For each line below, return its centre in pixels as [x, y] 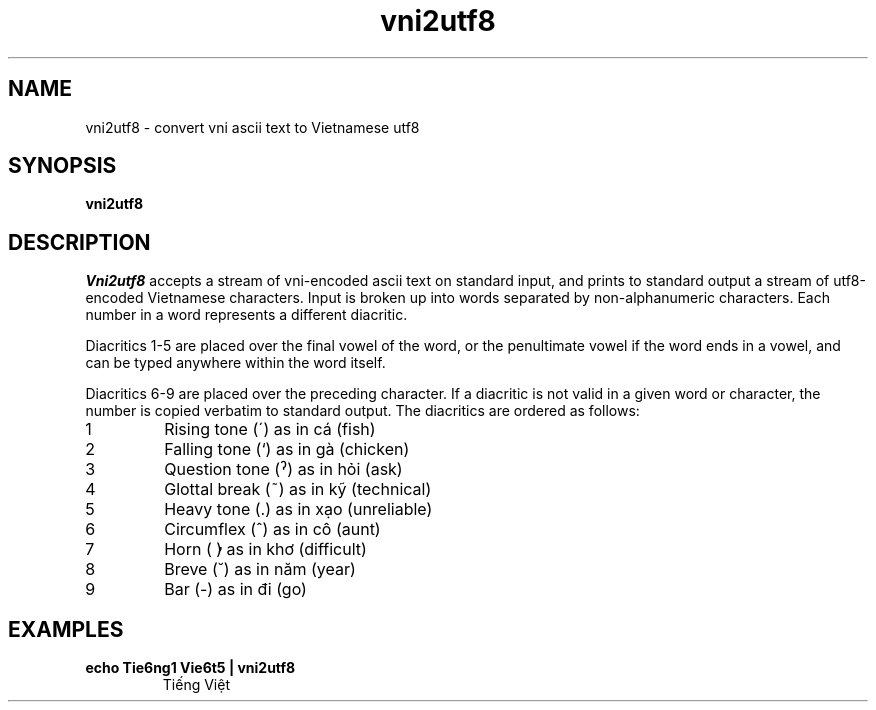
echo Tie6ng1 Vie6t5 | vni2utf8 [190, 668]
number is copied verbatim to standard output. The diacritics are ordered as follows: [362, 411]
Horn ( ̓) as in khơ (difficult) [265, 549]
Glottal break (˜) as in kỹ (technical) [298, 489]
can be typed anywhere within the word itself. [235, 363]
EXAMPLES [66, 629]
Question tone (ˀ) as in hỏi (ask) [283, 469]
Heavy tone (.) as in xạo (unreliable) [298, 509]
